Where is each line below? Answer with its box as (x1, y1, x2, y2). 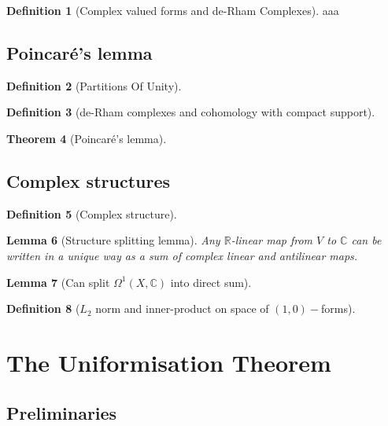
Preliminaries (6, 400, 117, 424)
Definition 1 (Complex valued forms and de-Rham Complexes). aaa (6, 2, 339, 18)
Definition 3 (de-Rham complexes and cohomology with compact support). (6, 104, 375, 120)
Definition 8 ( (6, 300, 80, 317)
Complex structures (6, 168, 171, 193)
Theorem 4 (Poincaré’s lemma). (6, 130, 167, 146)
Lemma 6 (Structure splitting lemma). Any (6, 232, 220, 248)
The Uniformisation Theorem (6, 346, 331, 378)
